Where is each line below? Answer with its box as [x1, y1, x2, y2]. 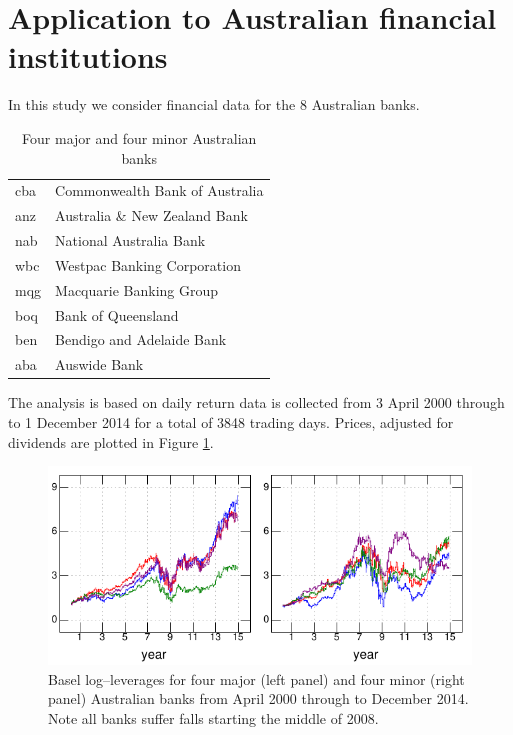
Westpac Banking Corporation [55, 254, 241, 275]
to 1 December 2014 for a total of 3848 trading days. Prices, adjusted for [8, 411, 454, 432]
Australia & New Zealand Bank [55, 205, 248, 226]
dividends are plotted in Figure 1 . [8, 431, 214, 452]
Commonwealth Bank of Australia [55, 180, 264, 201]
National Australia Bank [55, 230, 206, 251]
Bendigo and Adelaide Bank [55, 329, 227, 350]
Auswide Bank [55, 354, 144, 375]
